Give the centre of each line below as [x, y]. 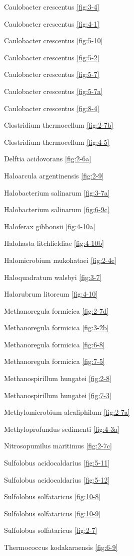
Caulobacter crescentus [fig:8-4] [52, 108]
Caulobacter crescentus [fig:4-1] [52, 23]
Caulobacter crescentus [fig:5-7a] [53, 91]
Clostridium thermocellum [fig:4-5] [57, 142]
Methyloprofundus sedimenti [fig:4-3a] [62, 429]
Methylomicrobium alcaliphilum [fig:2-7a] [67, 412]
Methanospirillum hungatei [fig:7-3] [58, 395]
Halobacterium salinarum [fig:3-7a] [57, 192]
